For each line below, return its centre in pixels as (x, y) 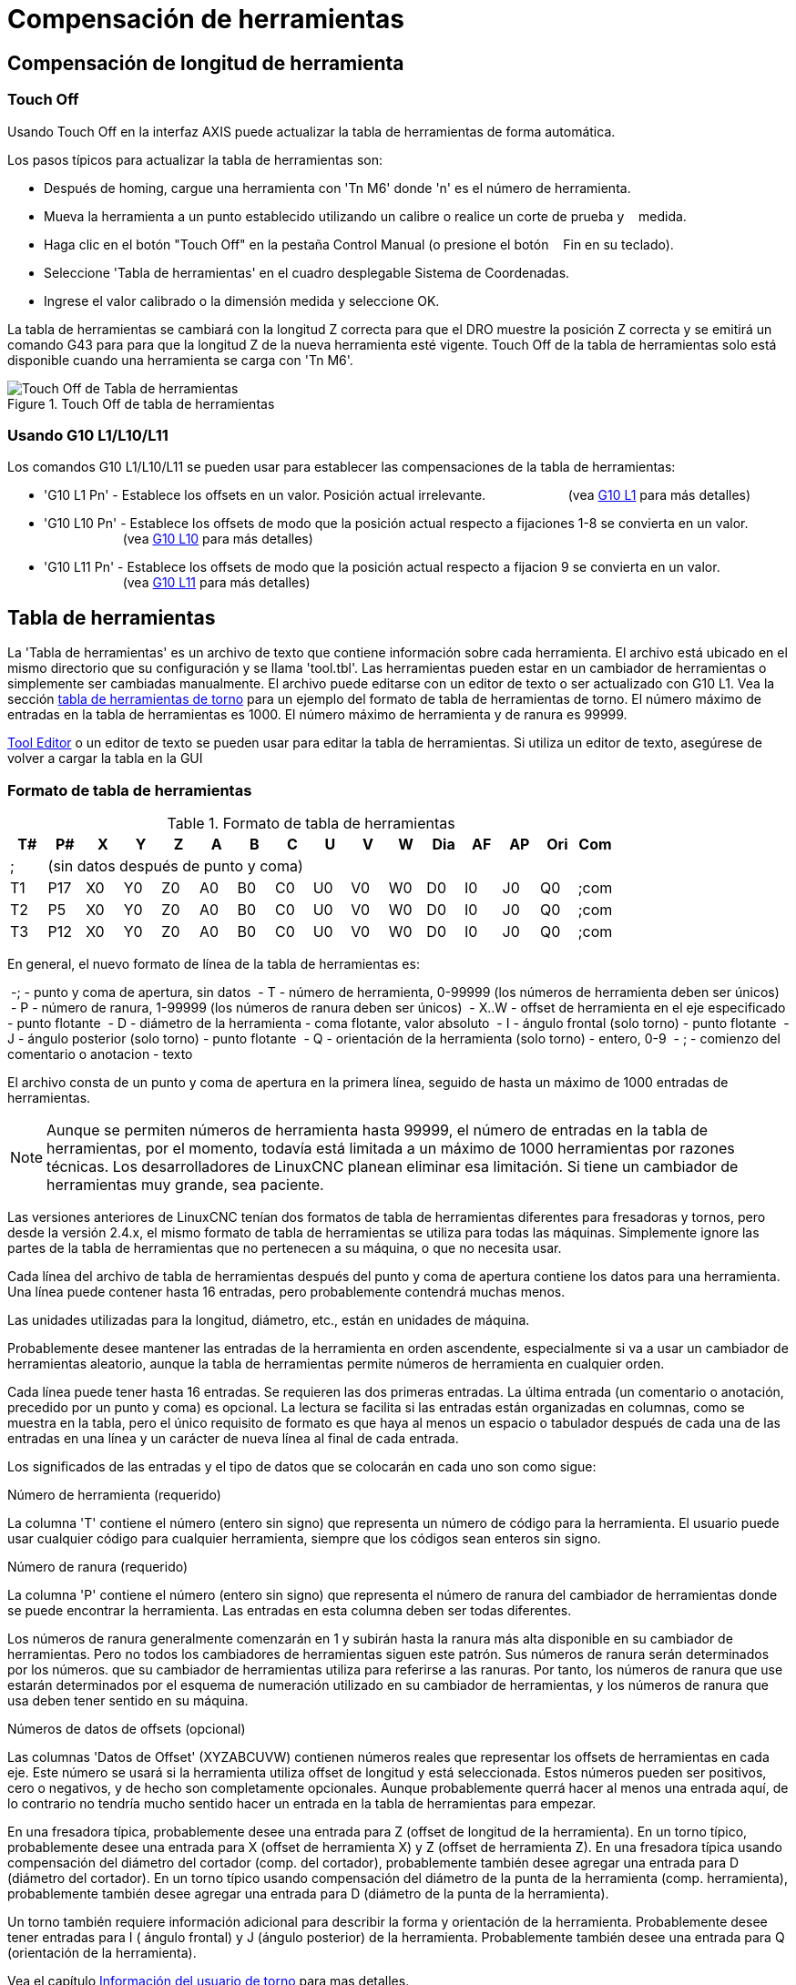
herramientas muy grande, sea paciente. (185, 1184)
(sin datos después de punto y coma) (175, 865)
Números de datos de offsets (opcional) (127, 1728)
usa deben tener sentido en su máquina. (128, 1700)
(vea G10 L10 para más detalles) (218, 539)
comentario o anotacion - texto (100, 1054)
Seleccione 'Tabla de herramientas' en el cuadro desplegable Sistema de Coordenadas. (307, 272)
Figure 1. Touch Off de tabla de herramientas (141, 403)
